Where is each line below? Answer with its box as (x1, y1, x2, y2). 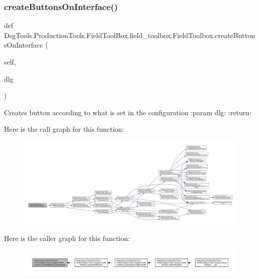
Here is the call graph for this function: (4, 124, 124, 134)
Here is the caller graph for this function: (4, 233, 130, 243)
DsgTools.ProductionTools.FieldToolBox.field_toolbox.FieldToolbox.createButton (4, 30, 255, 40)
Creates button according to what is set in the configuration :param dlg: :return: (4, 107, 251, 117)
